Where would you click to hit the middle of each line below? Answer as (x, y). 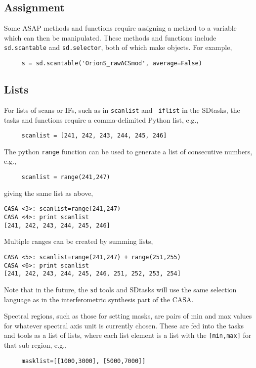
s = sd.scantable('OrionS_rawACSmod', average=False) (112, 64)
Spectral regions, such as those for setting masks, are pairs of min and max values (128, 316)
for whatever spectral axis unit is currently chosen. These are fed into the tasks (124, 325)
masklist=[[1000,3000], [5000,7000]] (84, 361)
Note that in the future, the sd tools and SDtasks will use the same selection (120, 289)
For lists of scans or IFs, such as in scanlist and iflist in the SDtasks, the (122, 110)
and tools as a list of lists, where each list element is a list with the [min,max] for (128, 335)
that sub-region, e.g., (35, 345)
